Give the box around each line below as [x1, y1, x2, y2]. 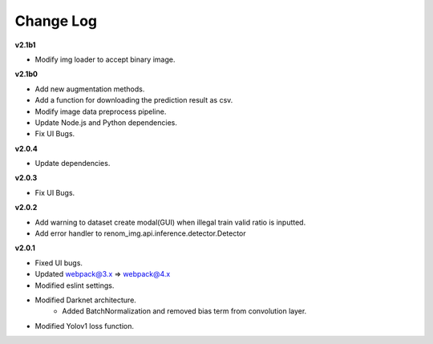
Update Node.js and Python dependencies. [34, 117, 178, 127]
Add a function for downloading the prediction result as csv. [34, 95, 233, 105]
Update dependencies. [34, 159, 111, 168]
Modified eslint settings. [34, 281, 115, 290]
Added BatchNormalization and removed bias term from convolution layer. [62, 306, 307, 316]
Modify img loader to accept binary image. [34, 55, 176, 64]
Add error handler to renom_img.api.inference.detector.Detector [34, 229, 246, 238]
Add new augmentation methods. [34, 84, 145, 94]
